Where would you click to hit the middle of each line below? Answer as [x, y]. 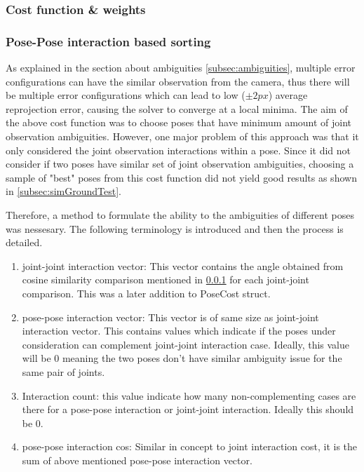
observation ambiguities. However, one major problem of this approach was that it [182, 136]
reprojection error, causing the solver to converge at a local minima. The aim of [177, 108]
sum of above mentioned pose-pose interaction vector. [137, 460]
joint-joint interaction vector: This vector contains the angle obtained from [183, 265]
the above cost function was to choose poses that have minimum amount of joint [179, 122]
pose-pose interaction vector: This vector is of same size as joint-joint [170, 317]
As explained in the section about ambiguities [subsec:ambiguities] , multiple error [181, 68]
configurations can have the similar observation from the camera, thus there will [178, 81]
